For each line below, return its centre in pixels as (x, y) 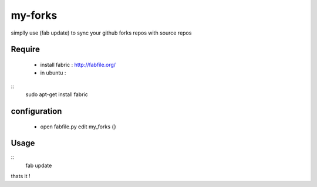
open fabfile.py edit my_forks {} (78, 127)
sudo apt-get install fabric (57, 94)
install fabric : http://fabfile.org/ (78, 64)
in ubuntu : (53, 73)
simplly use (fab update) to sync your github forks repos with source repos (101, 33)
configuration (36, 111)
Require (26, 50)
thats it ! (21, 176)
